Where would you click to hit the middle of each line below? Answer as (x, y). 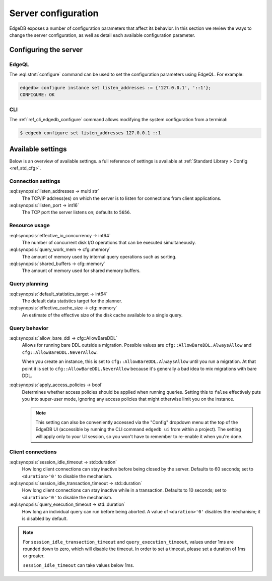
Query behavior (29, 328)
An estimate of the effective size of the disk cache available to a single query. (102, 315)
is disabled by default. (45, 518)
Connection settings (35, 181)
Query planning (29, 284)
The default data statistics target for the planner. (72, 301)
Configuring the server (46, 50)
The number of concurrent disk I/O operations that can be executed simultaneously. (109, 242)
